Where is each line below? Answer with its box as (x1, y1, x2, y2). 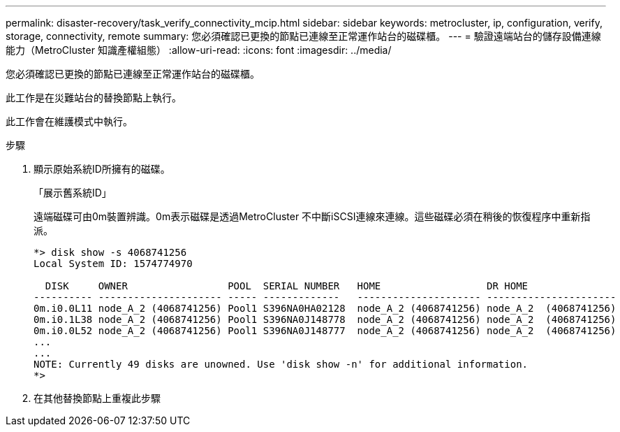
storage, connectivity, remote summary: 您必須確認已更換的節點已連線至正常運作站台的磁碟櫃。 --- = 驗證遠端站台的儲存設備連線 (6, 30, 601, 42)
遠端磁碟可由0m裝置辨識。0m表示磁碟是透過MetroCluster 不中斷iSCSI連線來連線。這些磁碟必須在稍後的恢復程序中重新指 (34, 210, 591, 222)
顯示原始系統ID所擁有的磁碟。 (34, 163, 170, 175)
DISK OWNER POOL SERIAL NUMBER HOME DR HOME (45, 280, 529, 291)
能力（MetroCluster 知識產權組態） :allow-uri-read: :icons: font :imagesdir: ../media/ (6, 44, 392, 56)
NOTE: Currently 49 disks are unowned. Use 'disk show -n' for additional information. (34, 359, 529, 370)
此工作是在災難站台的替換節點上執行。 (6, 92, 182, 103)
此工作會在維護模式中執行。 (6, 115, 133, 127)
